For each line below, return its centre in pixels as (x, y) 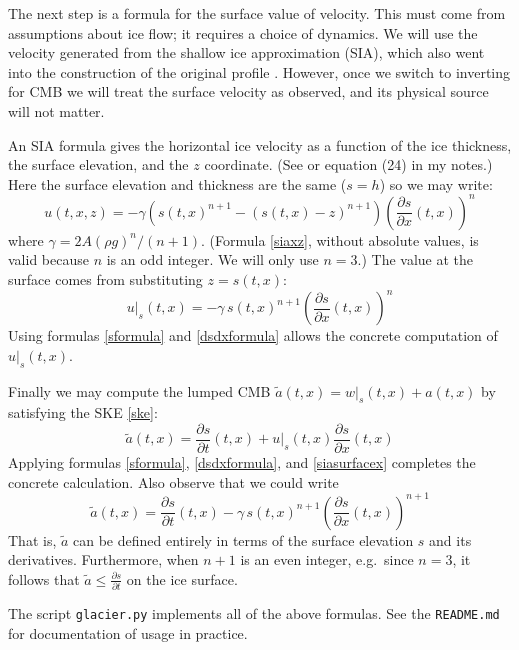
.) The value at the (415, 259)
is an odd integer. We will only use (212, 259)
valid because (48, 259)
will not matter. (56, 110)
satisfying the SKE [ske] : (83, 412)
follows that (44, 578)
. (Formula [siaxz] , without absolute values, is (339, 239)
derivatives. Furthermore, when (103, 559)
